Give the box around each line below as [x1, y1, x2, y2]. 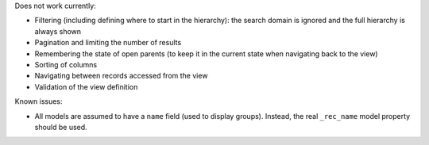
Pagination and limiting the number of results [34, 38, 182, 48]
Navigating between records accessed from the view [34, 71, 208, 81]
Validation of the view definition [34, 82, 138, 91]
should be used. [34, 122, 87, 132]
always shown [34, 26, 82, 36]
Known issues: [14, 97, 63, 106]
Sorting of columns [34, 59, 98, 69]
